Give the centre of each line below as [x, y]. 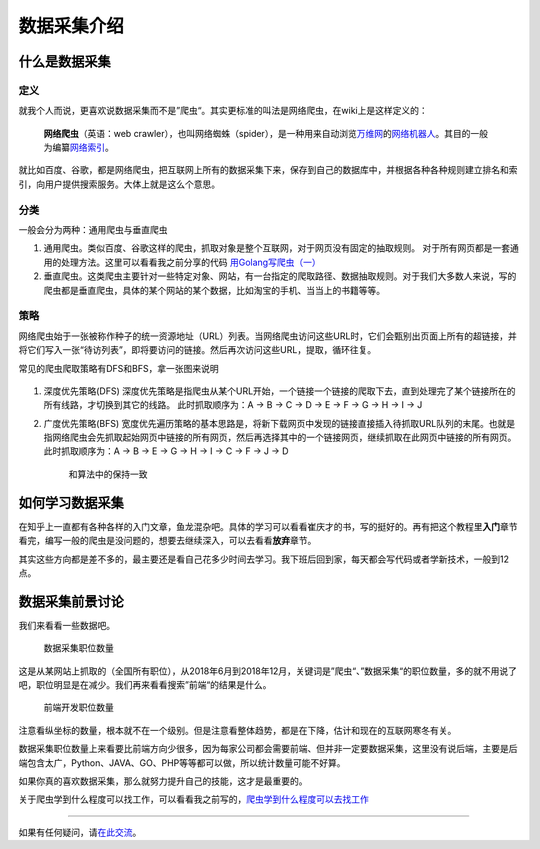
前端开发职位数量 [78, 707]
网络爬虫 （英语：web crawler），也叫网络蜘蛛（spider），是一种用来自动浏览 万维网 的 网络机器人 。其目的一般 [266, 133]
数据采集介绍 [71, 26]
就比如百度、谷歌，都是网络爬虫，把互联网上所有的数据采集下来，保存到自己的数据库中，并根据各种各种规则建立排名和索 [268, 170]
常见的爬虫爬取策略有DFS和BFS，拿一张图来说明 [118, 368]
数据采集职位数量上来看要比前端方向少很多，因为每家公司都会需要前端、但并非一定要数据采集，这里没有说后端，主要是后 [268, 749]
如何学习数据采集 [71, 502]
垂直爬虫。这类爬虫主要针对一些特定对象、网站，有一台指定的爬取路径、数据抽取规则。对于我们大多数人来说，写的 [280, 276]
